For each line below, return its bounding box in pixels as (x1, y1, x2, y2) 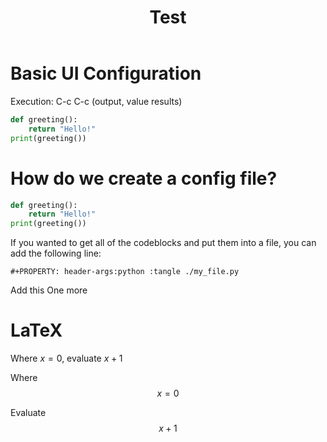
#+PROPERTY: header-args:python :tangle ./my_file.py (10, 267, 240, 277)
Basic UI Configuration (10, 62, 202, 85)
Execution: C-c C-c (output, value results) (10, 95, 183, 107)
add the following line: (10, 247, 102, 260)
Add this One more (10, 284, 88, 296)
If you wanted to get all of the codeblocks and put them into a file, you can (10, 237, 317, 249)
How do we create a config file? (10, 167, 278, 190)
